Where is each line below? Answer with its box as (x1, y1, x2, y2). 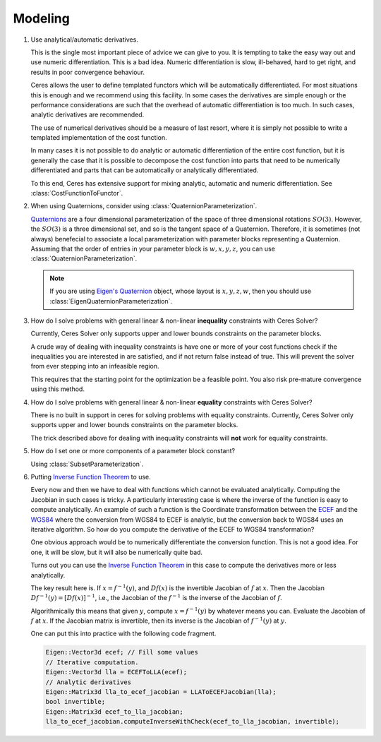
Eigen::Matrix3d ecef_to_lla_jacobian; (45, 707, 183, 716)
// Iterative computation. (45, 658, 139, 666)
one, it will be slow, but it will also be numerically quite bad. (30, 548, 203, 556)
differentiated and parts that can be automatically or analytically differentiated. (30, 166, 259, 174)
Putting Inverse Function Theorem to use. (30, 473, 151, 481)
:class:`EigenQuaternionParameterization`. (49, 297, 173, 305)
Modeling (13, 11, 70, 26)
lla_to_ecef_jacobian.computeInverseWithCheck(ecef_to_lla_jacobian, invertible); (45, 717, 340, 726)
